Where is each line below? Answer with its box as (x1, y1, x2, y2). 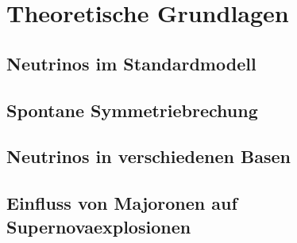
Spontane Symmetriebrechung (6, 97, 258, 122)
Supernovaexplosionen (6, 214, 191, 238)
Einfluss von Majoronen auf (6, 191, 237, 215)
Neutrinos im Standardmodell (6, 51, 256, 75)
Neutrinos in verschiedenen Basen (6, 144, 291, 169)
